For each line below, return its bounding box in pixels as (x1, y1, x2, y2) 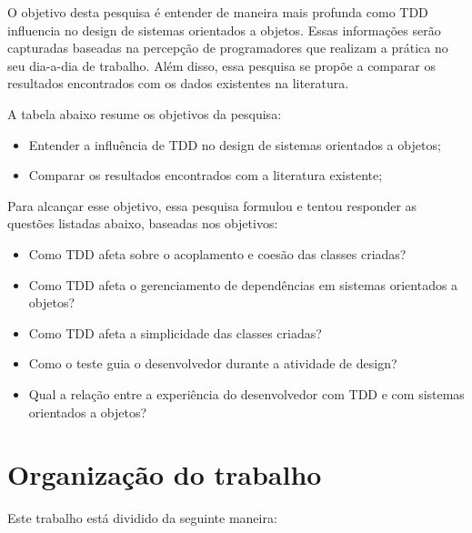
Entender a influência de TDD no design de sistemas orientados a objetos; (28, 135, 441, 154)
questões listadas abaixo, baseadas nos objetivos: (7, 214, 278, 233)
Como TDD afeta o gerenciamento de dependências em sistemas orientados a (28, 275, 458, 294)
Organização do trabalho (7, 456, 322, 493)
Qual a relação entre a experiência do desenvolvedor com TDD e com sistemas (28, 384, 465, 403)
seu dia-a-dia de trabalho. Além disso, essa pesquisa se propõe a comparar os (7, 55, 436, 75)
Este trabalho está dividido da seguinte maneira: (7, 508, 277, 528)
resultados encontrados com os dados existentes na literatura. (7, 74, 349, 93)
